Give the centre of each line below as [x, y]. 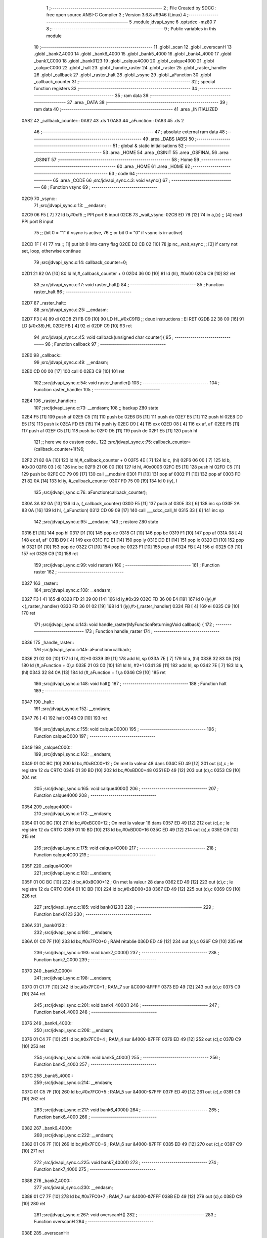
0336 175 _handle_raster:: [48, 643]
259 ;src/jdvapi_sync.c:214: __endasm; [73, 1083]
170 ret [28, 613]
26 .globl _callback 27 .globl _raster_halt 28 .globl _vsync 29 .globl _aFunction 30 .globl [122, 75]
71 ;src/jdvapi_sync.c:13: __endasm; [70, 206]
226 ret [29, 896]
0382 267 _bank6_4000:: [47, 1128]
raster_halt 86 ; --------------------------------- [83, 292]
